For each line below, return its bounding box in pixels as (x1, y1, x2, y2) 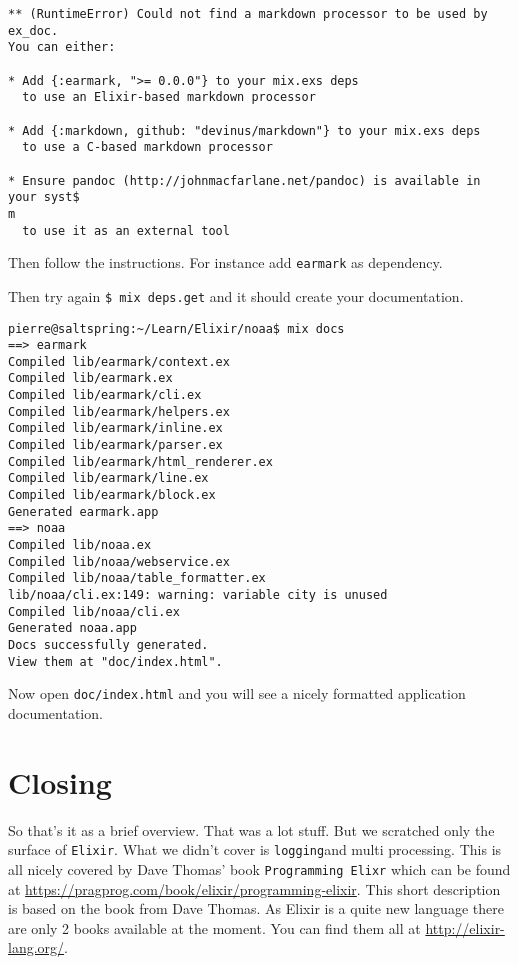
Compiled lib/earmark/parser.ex (8, 438, 223, 453)
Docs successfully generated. (8, 637, 209, 652)
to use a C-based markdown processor (22, 140, 273, 155)
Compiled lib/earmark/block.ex (8, 488, 216, 503)
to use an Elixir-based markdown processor (22, 90, 316, 105)
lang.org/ (8, 937, 65, 958)
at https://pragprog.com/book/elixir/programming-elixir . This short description (8, 878, 501, 899)
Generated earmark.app (8, 504, 159, 519)
